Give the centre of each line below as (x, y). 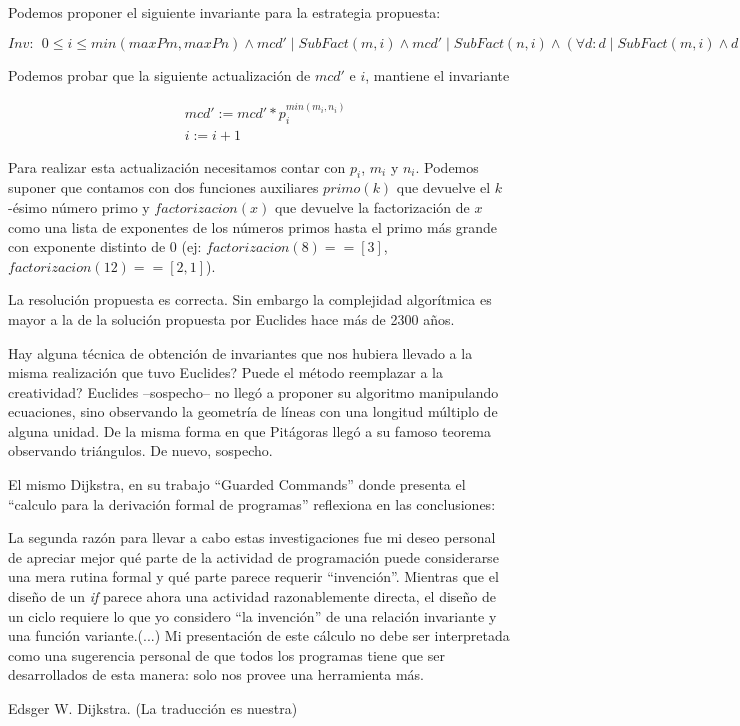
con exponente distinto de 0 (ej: (105, 246)
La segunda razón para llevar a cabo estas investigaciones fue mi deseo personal (252, 537)
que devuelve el (443, 187)
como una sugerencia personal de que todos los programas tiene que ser (226, 654)
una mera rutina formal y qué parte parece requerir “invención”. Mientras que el (253, 576)
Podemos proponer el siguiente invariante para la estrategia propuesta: (224, 12)
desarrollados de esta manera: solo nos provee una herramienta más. (216, 674)
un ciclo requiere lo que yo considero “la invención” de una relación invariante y (252, 615)
